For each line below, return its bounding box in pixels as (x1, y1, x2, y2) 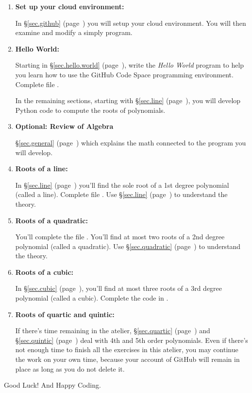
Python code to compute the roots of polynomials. (15, 105, 166, 115)
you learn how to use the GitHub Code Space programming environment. (15, 69, 234, 79)
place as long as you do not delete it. (15, 363, 125, 374)
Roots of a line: (15, 163, 68, 174)
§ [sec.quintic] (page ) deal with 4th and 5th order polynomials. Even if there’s (15, 335, 248, 345)
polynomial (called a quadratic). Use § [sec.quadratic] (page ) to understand (15, 241, 241, 251)
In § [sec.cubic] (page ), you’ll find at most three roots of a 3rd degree (15, 283, 222, 293)
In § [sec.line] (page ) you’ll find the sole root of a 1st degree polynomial (15, 179, 229, 190)
